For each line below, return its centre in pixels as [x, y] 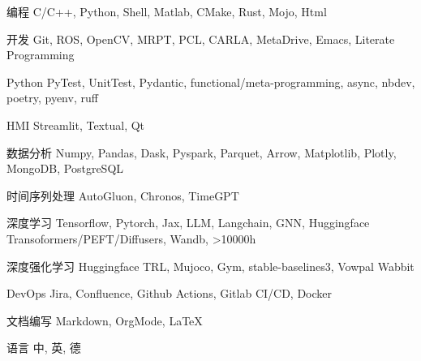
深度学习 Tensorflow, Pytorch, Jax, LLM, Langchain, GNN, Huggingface [188, 223]
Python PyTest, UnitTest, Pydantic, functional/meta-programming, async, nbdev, [211, 82]
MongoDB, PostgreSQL [65, 168]
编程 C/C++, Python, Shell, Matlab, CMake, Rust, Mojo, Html [167, 11]
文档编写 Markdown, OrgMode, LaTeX [105, 320]
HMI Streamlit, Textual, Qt [76, 125]
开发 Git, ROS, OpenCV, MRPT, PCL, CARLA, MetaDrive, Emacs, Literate [201, 39]
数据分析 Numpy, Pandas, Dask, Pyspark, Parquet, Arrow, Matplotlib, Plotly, [202, 152]
